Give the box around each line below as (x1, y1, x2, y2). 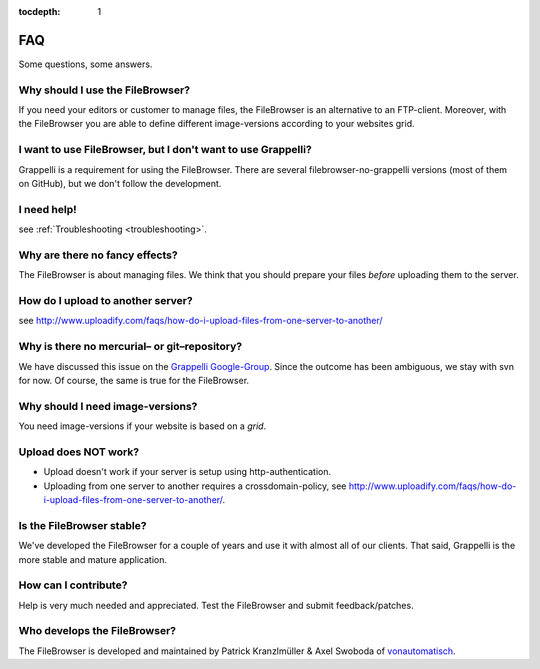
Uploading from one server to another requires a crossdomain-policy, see (43, 480, 347, 492)
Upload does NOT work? (18, 445, 140, 459)
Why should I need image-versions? (18, 399, 198, 413)
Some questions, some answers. (18, 58, 153, 70)
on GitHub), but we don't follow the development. (18, 177, 222, 189)
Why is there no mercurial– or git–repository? (18, 340, 243, 354)
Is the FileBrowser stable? (18, 518, 147, 532)
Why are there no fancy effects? (18, 248, 179, 262)
